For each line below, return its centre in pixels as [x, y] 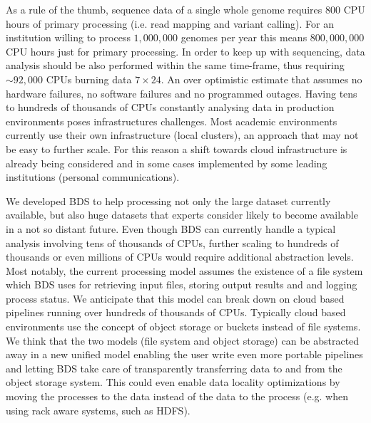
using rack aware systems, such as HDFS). [98, 410]
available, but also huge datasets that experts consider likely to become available [182, 215]
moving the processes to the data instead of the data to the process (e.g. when [177, 396]
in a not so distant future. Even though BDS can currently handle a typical [171, 228]
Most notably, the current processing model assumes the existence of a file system [184, 270]
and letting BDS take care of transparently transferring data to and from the [174, 368]
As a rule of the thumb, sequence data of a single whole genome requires [164, 9]
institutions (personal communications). [93, 177]
